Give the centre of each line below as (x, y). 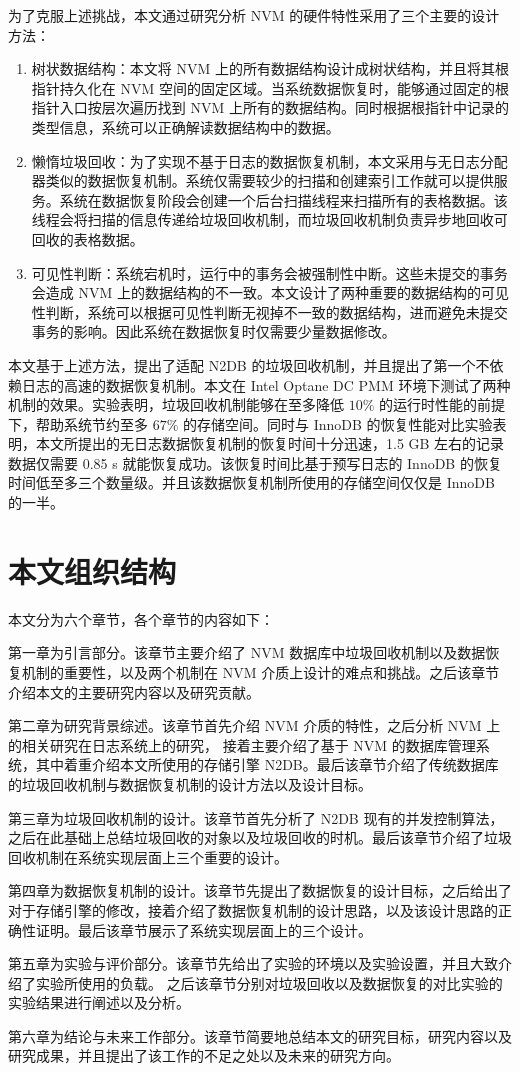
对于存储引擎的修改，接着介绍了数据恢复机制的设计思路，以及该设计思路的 (253, 909)
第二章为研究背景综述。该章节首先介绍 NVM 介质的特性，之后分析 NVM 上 (254, 725)
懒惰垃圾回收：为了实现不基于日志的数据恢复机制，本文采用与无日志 (255, 160)
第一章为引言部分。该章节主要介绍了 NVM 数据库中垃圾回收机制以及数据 (247, 652)
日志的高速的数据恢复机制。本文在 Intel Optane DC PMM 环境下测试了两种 (266, 384)
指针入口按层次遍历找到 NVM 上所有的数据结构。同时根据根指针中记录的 (270, 107)
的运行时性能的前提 (442, 404)
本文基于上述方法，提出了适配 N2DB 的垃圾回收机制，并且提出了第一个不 (249, 364)
